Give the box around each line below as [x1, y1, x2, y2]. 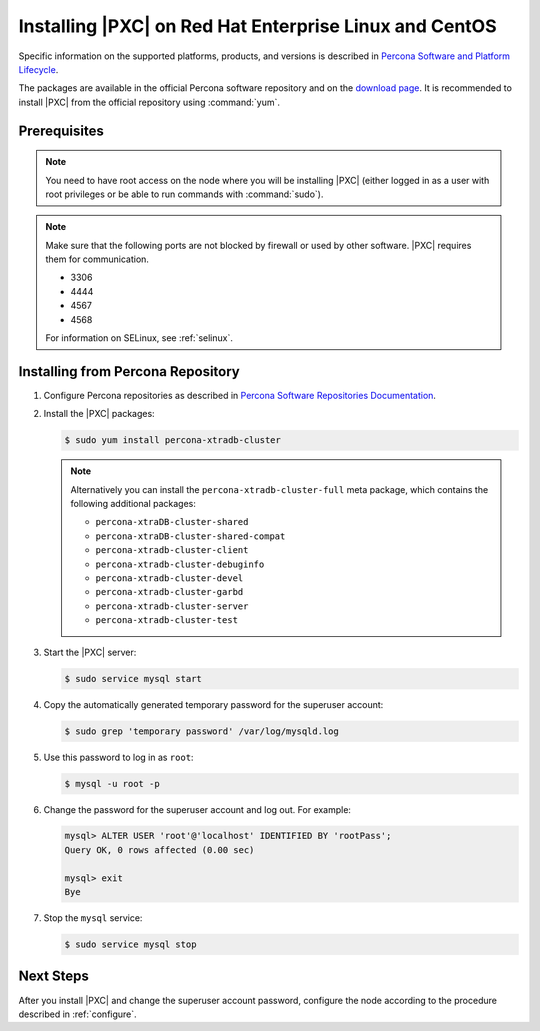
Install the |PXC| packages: [43, 408, 155, 420]
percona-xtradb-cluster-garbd [95, 586, 244, 598]
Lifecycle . [18, 63, 59, 75]
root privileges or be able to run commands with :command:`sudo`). [45, 188, 324, 200]
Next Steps [18, 968, 89, 985]
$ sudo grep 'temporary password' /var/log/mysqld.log [64, 725, 339, 737]
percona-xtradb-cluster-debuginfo [95, 558, 265, 570]
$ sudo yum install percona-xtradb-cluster [64, 435, 282, 446]
